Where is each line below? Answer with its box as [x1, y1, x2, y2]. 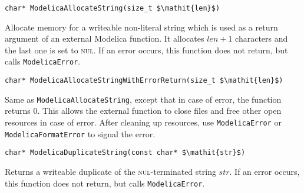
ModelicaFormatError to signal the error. [5, 127, 156, 140]
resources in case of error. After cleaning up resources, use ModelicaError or [5, 116, 282, 128]
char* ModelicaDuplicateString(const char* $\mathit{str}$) [5, 148, 246, 157]
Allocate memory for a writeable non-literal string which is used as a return [5, 21, 278, 33]
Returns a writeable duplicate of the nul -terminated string [5, 165, 216, 177]
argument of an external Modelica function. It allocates [5, 32, 204, 45]
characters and [235, 32, 288, 45]
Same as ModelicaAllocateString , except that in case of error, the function [5, 93, 282, 105]
